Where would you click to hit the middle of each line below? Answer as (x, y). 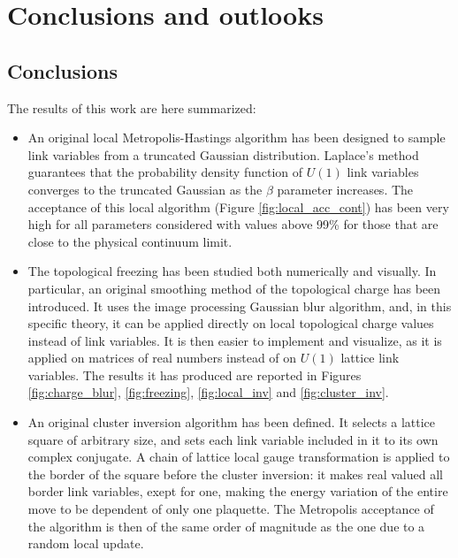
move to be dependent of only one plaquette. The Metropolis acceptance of (231, 509)
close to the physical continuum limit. (130, 241)
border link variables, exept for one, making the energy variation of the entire (238, 491)
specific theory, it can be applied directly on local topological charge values (231, 323)
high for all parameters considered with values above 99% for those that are (233, 224)
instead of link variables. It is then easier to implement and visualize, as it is (235, 340)
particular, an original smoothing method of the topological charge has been (234, 288)
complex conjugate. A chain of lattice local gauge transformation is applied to (239, 457)
